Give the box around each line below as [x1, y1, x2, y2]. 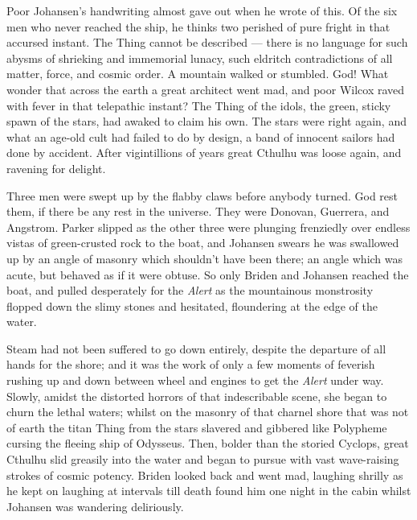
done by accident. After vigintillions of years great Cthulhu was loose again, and [6, 144, 402, 161]
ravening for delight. [6, 159, 106, 176]
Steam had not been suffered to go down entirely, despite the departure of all [6, 340, 386, 357]
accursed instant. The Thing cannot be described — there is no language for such [6, 34, 408, 51]
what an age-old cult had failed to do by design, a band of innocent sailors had [6, 128, 395, 145]
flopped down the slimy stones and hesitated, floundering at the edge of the [6, 297, 378, 314]
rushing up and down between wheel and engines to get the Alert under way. [6, 372, 384, 389]
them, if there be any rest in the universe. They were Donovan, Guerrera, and [6, 203, 390, 220]
